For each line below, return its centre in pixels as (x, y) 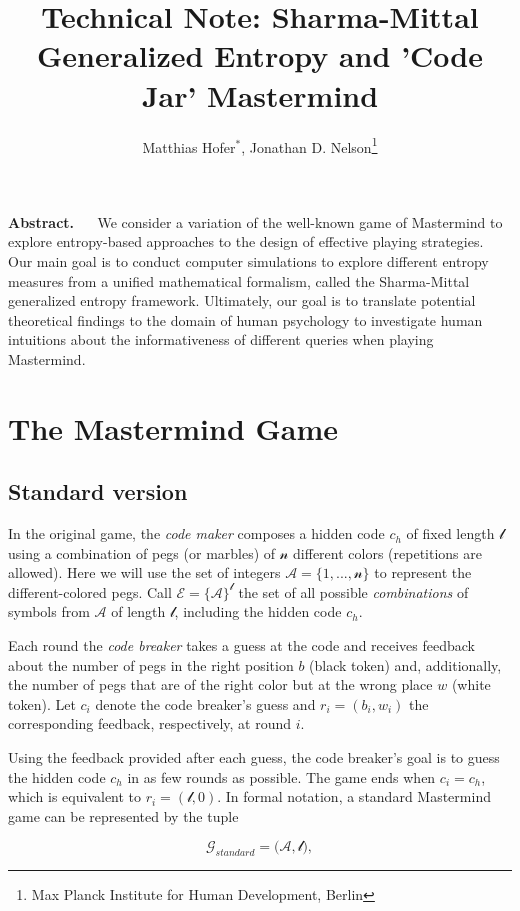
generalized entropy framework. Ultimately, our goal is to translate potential (242, 300)
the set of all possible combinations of (353, 591)
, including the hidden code (258, 611)
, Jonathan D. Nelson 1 (309, 145)
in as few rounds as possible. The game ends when (281, 776)
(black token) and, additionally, (405, 664)
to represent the (423, 572)
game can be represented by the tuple (123, 815)
